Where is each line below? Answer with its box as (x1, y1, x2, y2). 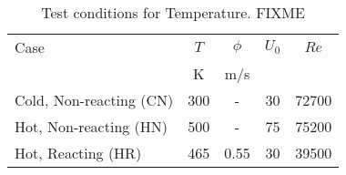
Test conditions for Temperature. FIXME (41, 2, 305, 23)
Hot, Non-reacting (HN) (15, 116, 168, 137)
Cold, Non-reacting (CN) (15, 89, 174, 110)
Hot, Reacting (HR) (15, 142, 142, 163)
